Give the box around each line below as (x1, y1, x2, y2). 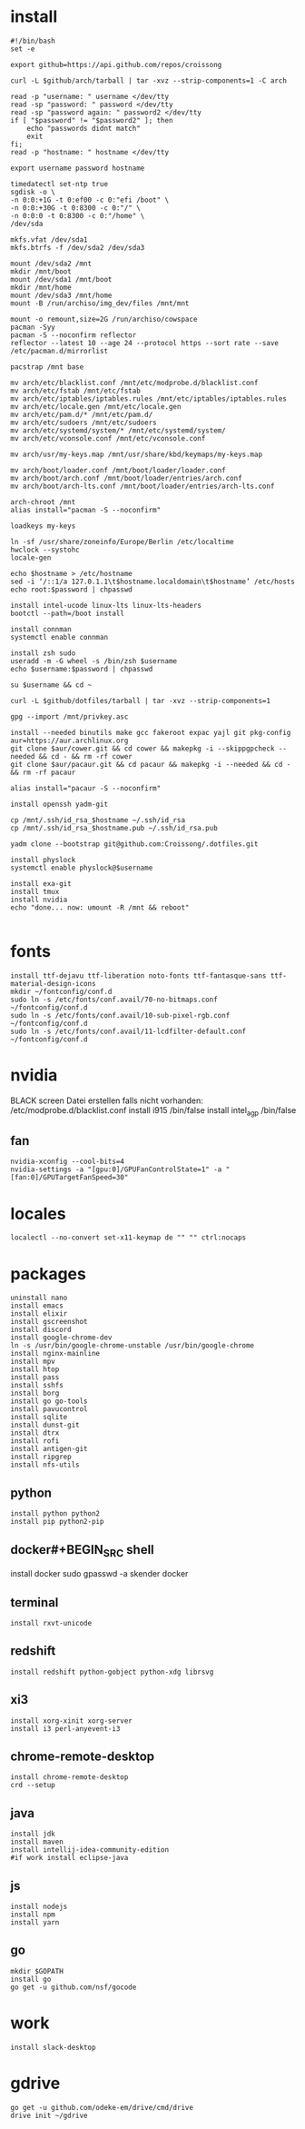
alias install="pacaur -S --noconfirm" (10, 783, 162, 792)
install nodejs (10, 1902, 68, 1911)
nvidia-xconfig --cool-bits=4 (10, 1157, 125, 1167)
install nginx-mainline (10, 1349, 101, 1358)
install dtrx (10, 1428, 60, 1438)
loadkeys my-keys (10, 521, 76, 531)
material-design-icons (10, 979, 96, 988)
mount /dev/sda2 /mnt (10, 259, 93, 268)
